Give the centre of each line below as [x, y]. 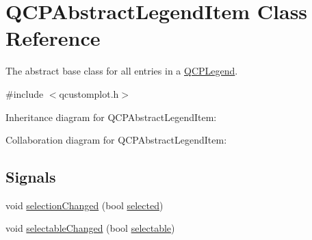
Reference [53, 38]
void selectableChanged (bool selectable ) [90, 228]
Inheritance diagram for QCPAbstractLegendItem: [111, 117]
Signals [31, 177]
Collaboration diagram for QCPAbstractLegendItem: [116, 140]
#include [25, 93]
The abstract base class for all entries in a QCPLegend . [122, 71]
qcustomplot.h [89, 93]
